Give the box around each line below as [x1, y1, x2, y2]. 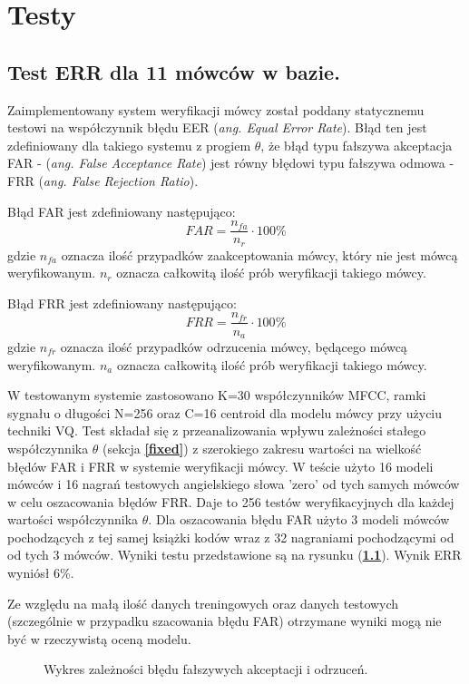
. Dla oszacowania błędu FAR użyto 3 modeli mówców [148, 510, 450, 529]
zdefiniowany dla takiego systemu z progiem [7, 135, 251, 154]
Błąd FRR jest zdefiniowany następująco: [7, 293, 237, 312]
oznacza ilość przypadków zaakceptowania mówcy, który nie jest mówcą [61, 245, 458, 264]
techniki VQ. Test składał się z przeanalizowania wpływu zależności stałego [7, 421, 426, 440]
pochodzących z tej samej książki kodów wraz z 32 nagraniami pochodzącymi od [7, 527, 454, 546]
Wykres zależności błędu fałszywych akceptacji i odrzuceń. [44, 660, 368, 679]
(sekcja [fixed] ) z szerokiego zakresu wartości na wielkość [103, 438, 422, 457]
